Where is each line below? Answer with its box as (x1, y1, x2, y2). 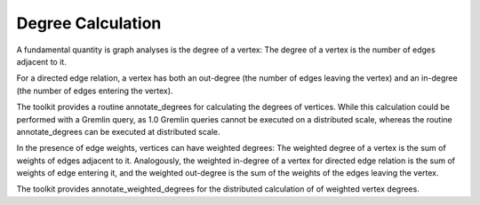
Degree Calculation (16, 13, 162, 33)
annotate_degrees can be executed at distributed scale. (16, 126, 220, 137)
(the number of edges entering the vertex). (16, 85, 173, 96)
